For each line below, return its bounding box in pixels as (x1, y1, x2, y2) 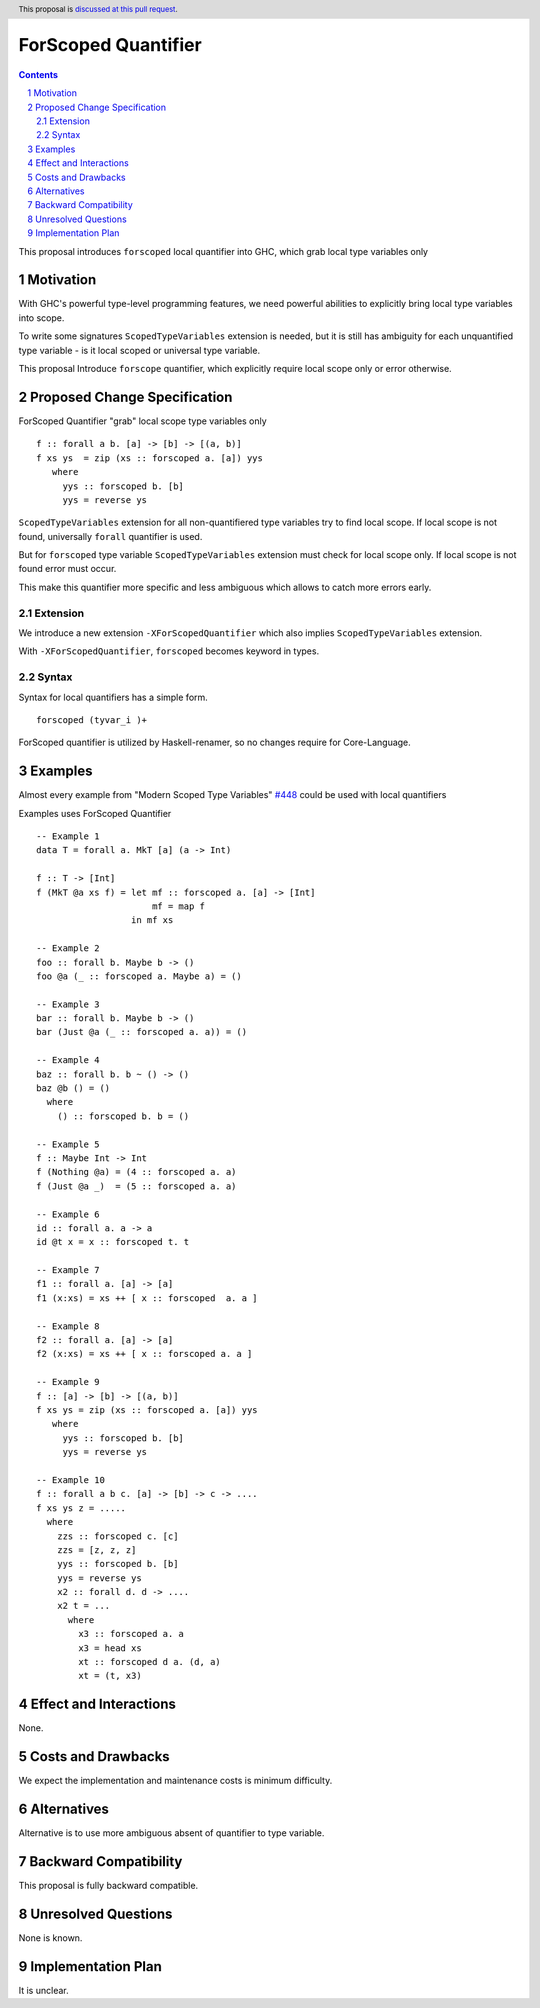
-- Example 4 (36, 1055, 100, 1066)
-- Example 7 (36, 1265, 100, 1276)
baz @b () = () (36, 1083, 111, 1094)
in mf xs (130, 915, 174, 926)
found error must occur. (18, 563, 117, 575)
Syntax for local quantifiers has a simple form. (18, 691, 209, 703)
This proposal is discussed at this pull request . (18, 4, 179, 14)
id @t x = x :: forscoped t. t (36, 1236, 190, 1248)
